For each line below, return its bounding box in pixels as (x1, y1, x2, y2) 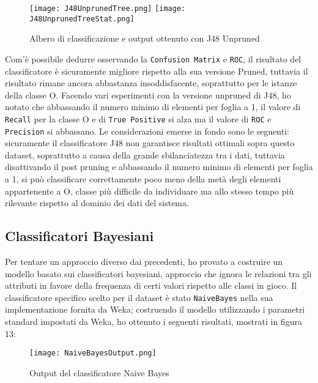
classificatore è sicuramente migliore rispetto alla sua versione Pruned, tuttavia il (5, 64, 308, 77)
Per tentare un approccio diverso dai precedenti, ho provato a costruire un (5, 255, 283, 268)
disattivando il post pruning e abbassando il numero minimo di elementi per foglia (5, 160, 313, 173)
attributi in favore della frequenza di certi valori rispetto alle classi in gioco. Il (5, 279, 297, 292)
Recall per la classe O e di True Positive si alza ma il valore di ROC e (5, 112, 272, 125)
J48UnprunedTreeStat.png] (29, 14, 135, 23)
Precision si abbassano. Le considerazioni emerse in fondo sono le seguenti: (5, 124, 289, 137)
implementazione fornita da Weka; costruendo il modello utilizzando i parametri (5, 303, 305, 316)
